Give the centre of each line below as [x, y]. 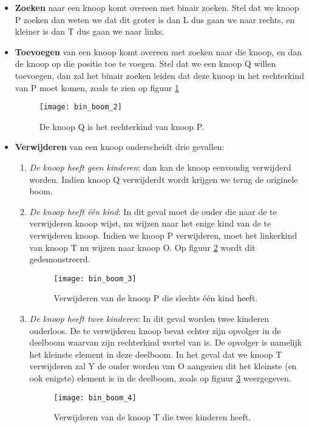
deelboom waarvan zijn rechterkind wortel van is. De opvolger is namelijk [166, 342]
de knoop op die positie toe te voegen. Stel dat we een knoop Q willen [145, 63]
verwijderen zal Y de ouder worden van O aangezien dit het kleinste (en [163, 366]
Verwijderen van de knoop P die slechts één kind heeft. [156, 298]
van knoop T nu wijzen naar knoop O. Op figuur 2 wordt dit [142, 247]
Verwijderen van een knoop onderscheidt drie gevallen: [120, 147]
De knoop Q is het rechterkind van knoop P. [122, 126]
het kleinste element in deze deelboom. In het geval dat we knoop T [156, 354]
